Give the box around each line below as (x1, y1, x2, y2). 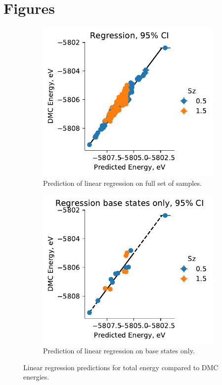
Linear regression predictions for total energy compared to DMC (23, 362, 219, 372)
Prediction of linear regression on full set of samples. (43, 177, 202, 188)
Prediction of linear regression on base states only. (43, 345, 195, 356)
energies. (23, 372, 49, 382)
